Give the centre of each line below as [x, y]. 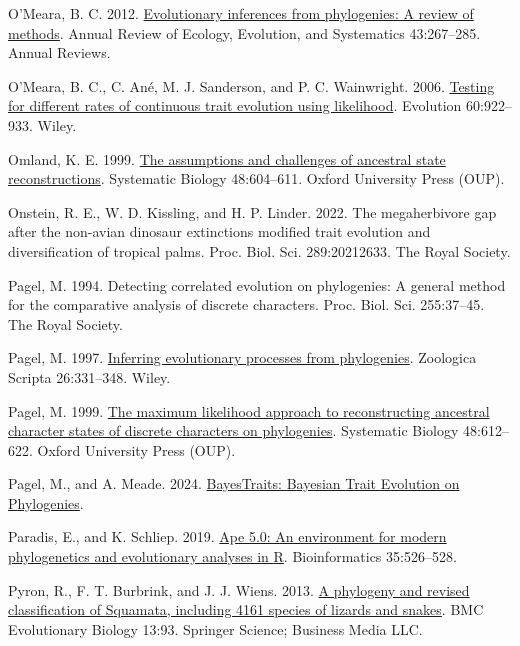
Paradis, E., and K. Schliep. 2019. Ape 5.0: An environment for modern [227, 536]
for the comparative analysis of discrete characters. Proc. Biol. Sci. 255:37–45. [246, 304]
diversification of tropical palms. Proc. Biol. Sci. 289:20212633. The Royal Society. [259, 250]
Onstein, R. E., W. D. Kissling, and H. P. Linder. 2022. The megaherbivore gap [252, 211]
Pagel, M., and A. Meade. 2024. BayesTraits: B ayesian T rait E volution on [234, 483]
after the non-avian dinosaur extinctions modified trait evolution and [219, 231]
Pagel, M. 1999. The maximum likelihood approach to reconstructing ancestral [249, 410]
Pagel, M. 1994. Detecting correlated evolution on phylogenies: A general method [257, 284]
